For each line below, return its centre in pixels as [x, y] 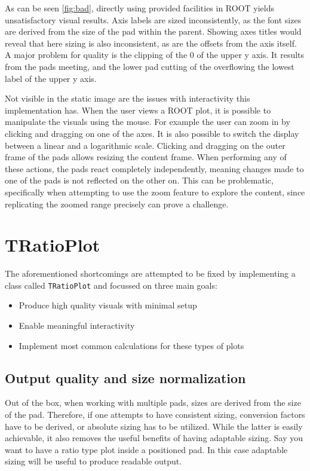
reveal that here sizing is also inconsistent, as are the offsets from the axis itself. [151, 43]
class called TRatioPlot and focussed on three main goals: [111, 285]
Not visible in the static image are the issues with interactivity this [128, 98]
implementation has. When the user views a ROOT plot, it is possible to [138, 110]
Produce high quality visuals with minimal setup [108, 305]
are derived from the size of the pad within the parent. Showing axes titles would [153, 31]
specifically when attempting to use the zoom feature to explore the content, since [155, 192]
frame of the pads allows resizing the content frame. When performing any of [146, 157]
